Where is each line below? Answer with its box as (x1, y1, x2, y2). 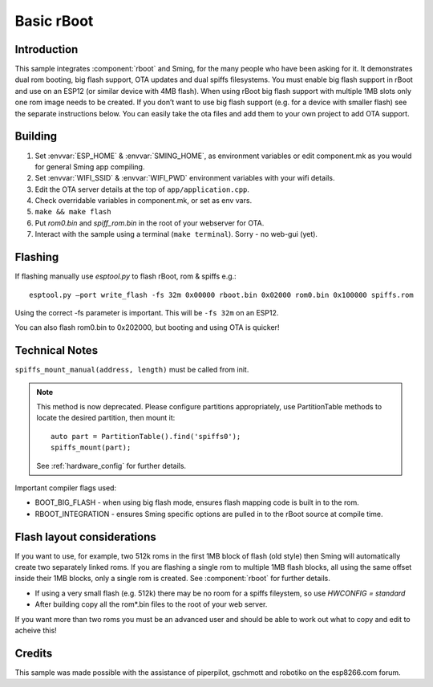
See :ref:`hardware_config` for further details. (36, 461, 187, 470)
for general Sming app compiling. (34, 161, 145, 172)
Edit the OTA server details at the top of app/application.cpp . (34, 185, 250, 194)
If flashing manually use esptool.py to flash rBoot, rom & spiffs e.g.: (14, 271, 237, 281)
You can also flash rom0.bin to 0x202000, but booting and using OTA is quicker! (14, 323, 280, 332)
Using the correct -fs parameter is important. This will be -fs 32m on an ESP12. (14, 307, 279, 317)
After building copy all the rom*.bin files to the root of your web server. (34, 600, 268, 609)
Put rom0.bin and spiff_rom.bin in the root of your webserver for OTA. (34, 217, 265, 228)
